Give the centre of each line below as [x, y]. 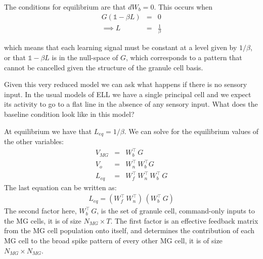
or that [15, 57]
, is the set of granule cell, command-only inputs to [176, 211]
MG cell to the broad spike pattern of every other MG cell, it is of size [113, 241]
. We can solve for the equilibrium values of [191, 131]
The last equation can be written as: [60, 187]
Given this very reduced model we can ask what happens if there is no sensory [126, 84]
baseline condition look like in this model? [69, 114]
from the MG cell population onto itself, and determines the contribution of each [129, 230]
